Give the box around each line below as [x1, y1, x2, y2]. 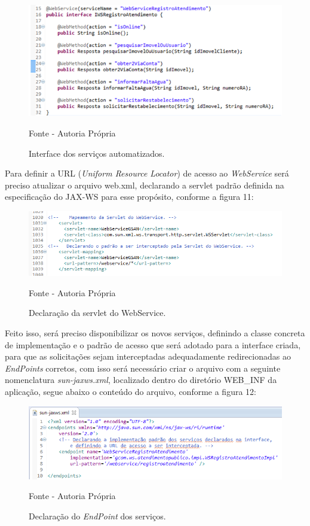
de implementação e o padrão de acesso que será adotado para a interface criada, [5, 338, 301, 351]
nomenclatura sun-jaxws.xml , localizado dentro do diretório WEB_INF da [5, 373, 277, 386]
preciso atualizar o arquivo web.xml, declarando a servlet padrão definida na [5, 178, 284, 191]
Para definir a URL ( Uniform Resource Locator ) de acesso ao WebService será [5, 167, 289, 180]
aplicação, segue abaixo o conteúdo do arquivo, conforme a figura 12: [5, 385, 256, 397]
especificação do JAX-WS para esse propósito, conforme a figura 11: [5, 190, 254, 203]
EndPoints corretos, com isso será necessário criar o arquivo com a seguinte [5, 361, 281, 374]
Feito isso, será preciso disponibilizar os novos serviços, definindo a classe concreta [5, 326, 305, 339]
